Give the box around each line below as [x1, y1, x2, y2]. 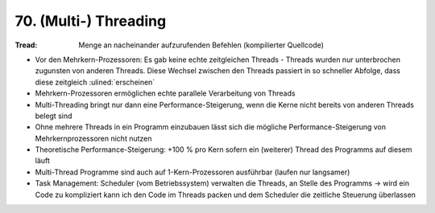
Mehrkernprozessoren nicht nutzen [35, 133, 152, 143]
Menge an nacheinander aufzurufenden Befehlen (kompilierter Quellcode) [78, 40, 324, 50]
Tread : [14, 40, 38, 50]
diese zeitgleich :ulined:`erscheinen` [35, 77, 155, 87]
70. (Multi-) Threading [14, 12, 167, 30]
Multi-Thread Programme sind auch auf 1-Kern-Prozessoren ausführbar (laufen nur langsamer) [35, 167, 350, 177]
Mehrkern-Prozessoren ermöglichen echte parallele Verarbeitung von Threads [35, 88, 296, 98]
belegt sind [35, 111, 72, 121]
